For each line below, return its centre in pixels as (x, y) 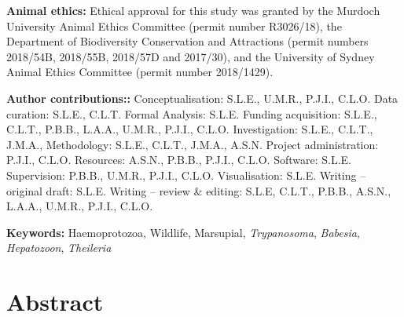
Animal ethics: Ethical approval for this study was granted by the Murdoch (193, 10)
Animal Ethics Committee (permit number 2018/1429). (140, 72)
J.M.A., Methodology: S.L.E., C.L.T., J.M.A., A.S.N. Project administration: (193, 144)
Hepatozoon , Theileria (59, 248)
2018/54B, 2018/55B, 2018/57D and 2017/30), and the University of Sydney (191, 56)
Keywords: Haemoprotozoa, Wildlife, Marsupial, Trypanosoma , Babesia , (183, 232)
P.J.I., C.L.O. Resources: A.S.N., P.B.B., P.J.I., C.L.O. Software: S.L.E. (179, 160)
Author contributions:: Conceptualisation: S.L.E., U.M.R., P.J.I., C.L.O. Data (202, 98)
